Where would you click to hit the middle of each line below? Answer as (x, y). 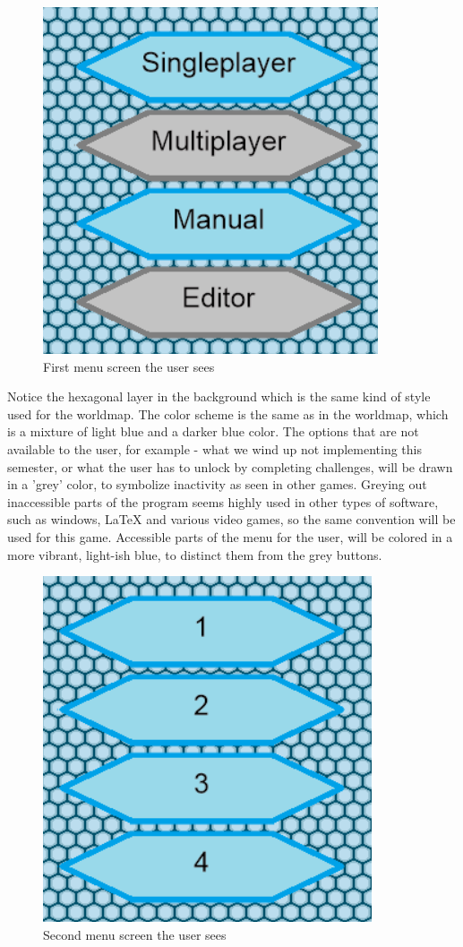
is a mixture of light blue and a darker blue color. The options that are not (213, 431)
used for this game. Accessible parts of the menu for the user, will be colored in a (230, 536)
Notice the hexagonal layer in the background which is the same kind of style (219, 396)
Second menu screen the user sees (135, 934)
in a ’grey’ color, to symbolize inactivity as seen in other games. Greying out (217, 484)
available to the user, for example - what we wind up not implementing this (214, 448)
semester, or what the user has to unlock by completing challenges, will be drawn (230, 466)
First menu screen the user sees (129, 366)
